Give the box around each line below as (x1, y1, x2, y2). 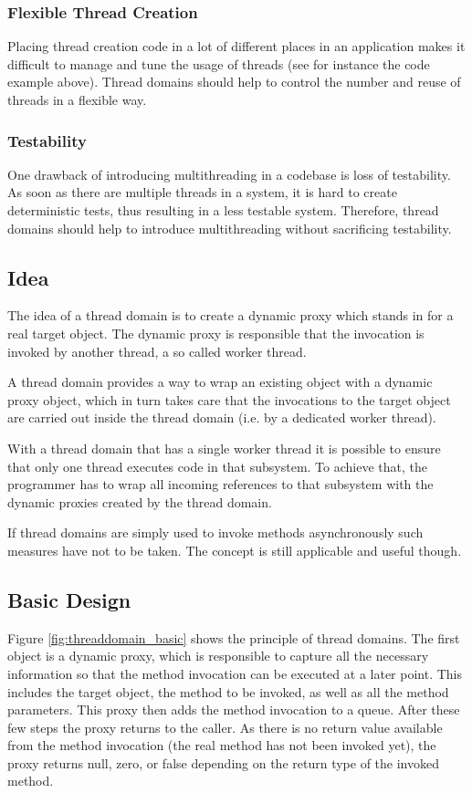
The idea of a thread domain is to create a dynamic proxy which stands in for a (7, 306, 454, 325)
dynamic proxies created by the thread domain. (7, 492, 272, 511)
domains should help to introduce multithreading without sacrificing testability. (7, 218, 452, 237)
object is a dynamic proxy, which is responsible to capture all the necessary (7, 646, 429, 665)
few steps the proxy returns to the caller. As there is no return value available (7, 717, 443, 736)
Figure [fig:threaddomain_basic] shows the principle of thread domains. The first (7, 628, 460, 647)
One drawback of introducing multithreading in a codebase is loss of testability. (7, 164, 451, 183)
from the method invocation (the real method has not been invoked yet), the (7, 736, 436, 755)
